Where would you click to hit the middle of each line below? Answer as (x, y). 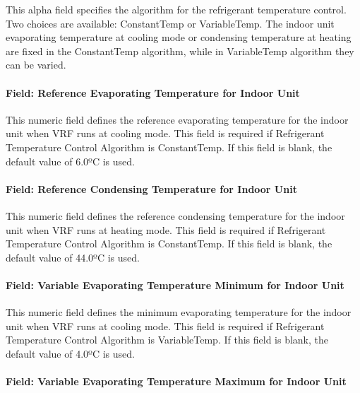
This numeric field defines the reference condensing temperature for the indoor (175, 215)
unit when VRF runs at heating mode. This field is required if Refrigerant (166, 229)
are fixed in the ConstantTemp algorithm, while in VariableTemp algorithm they (180, 51)
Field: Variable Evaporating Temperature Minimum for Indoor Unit (175, 285)
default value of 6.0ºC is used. (70, 161)
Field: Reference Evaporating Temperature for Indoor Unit (153, 92)
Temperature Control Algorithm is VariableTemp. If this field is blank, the (167, 340)
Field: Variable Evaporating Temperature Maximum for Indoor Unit (176, 381)
